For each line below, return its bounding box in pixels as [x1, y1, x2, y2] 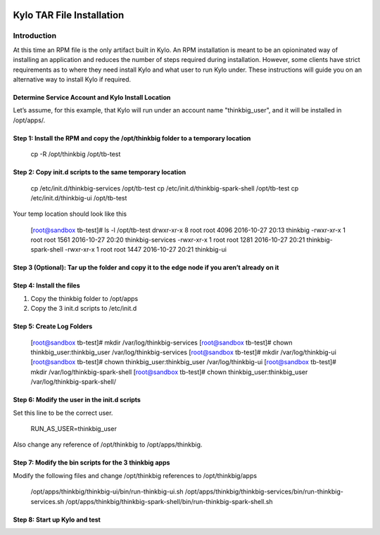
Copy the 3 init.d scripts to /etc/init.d [30, 304, 137, 313]
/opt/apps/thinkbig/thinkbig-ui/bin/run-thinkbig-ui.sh [30, 487, 184, 496]
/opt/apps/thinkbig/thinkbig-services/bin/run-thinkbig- [184, 487, 344, 496]
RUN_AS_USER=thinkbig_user [30, 424, 118, 432]
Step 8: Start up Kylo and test [13, 515, 101, 524]
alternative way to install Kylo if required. [13, 75, 132, 84]
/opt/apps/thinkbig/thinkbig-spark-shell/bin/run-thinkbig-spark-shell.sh [65, 497, 274, 505]
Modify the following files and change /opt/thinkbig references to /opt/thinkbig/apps [13, 471, 257, 479]
